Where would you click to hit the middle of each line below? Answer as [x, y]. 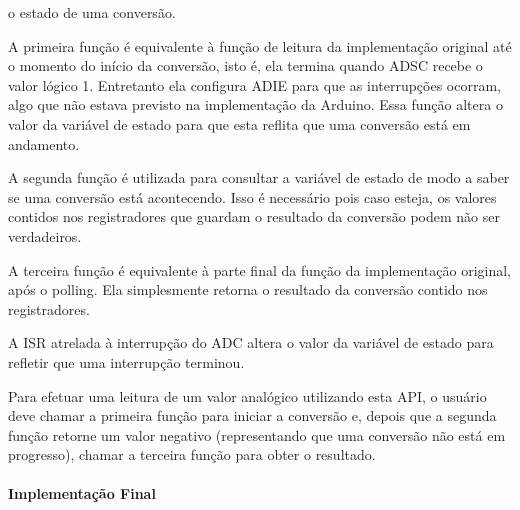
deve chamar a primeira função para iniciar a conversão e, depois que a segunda [252, 415]
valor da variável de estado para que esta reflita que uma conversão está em [239, 123]
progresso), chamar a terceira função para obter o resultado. [192, 454]
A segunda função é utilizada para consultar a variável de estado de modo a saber [259, 177]
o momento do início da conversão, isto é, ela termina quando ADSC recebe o [245, 65]
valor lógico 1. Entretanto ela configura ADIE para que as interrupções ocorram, [255, 84]
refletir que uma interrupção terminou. [126, 361]
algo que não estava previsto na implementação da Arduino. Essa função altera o [255, 104]
